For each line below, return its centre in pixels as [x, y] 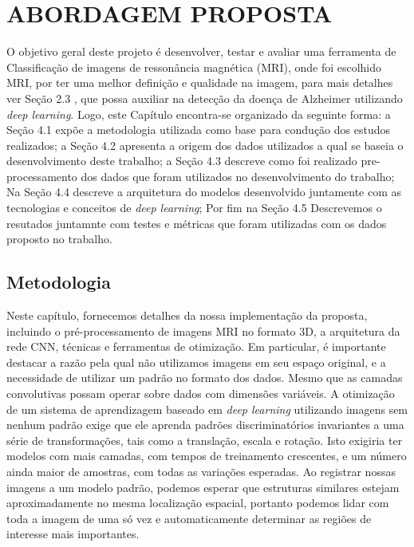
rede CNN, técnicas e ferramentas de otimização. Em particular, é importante [196, 346]
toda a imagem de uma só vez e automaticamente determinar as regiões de [189, 518]
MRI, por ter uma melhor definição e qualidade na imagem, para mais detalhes [200, 83]
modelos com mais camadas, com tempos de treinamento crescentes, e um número [207, 456]
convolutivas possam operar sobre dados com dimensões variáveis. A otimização [201, 394]
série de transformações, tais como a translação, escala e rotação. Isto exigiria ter [205, 440]
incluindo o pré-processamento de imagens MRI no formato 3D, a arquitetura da [203, 331]
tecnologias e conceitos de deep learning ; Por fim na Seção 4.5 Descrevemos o [194, 208]
